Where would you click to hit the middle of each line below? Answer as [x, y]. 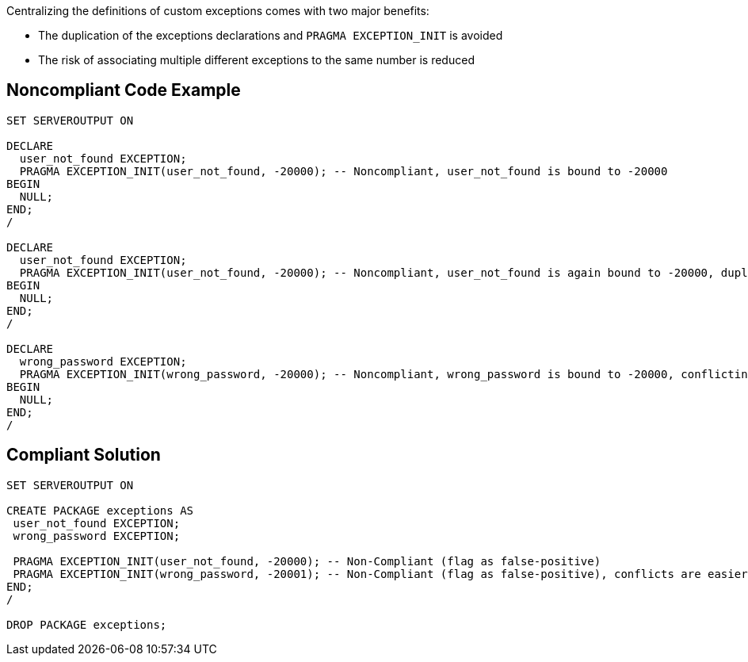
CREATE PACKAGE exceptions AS [100, 510]
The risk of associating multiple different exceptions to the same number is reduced [256, 60]
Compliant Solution [84, 455]
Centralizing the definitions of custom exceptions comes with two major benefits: [218, 11]
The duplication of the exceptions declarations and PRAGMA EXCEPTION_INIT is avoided [271, 35]
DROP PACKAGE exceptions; [87, 624]
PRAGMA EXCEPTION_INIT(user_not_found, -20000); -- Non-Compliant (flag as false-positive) [307, 561]
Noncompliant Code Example [124, 90]
